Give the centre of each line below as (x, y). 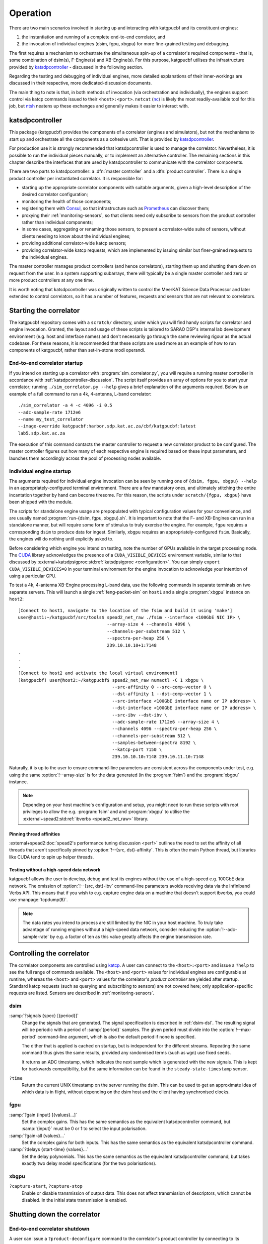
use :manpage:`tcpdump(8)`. (38, 900)
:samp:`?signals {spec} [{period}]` (44, 1016)
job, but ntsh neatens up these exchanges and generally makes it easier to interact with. (99, 106)
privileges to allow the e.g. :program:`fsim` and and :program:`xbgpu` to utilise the (106, 812)
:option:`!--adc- (221, 930)
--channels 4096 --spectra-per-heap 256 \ (164, 729)
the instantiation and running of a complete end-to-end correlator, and (94, 37)
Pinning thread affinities (35, 834)
